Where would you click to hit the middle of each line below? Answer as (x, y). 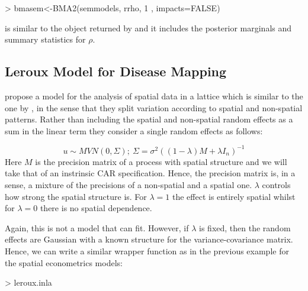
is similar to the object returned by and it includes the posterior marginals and (148, 28)
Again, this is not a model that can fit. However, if (97, 227)
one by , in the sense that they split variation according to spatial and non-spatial (154, 107)
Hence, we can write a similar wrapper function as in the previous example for (147, 251)
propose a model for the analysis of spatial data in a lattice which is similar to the (154, 96)
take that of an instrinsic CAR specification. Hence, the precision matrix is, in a (150, 173)
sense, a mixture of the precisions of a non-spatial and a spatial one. (129, 185)
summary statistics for (45, 39)
